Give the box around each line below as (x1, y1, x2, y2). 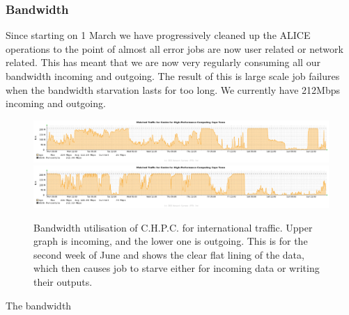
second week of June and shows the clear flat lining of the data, (33, 247, 304, 261)
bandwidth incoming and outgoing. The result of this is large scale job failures (6, 69, 340, 83)
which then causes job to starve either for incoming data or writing (33, 261, 320, 275)
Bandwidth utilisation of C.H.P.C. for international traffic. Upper (33, 220, 313, 234)
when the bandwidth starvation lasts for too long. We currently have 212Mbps (6, 82, 341, 97)
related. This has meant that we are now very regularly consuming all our (6, 55, 320, 70)
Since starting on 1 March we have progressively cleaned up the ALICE (6, 28, 311, 42)
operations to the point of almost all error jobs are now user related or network (6, 41, 343, 56)
